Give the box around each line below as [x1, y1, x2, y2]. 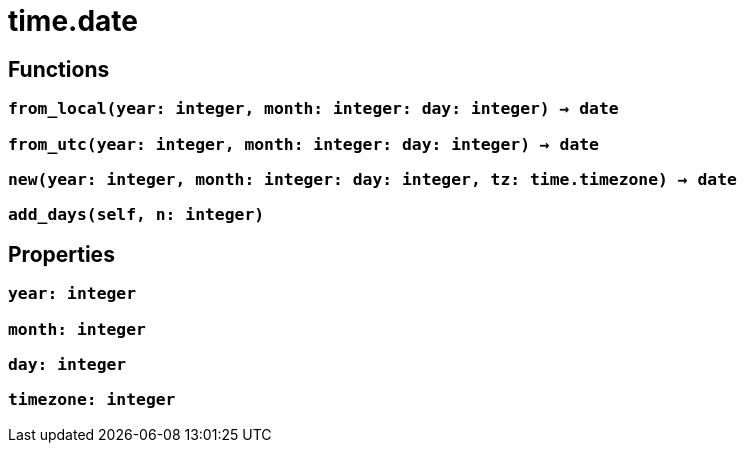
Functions [8, 56, 110, 82]
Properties [8, 241, 115, 267]
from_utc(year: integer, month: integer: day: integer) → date [8, 134, 599, 154]
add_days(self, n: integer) [8, 205, 265, 225]
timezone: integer [8, 390, 176, 410]
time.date [8, 4, 138, 38]
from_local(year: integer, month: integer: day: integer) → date [8, 99, 619, 119]
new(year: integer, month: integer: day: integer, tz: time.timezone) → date [8, 169, 737, 189]
